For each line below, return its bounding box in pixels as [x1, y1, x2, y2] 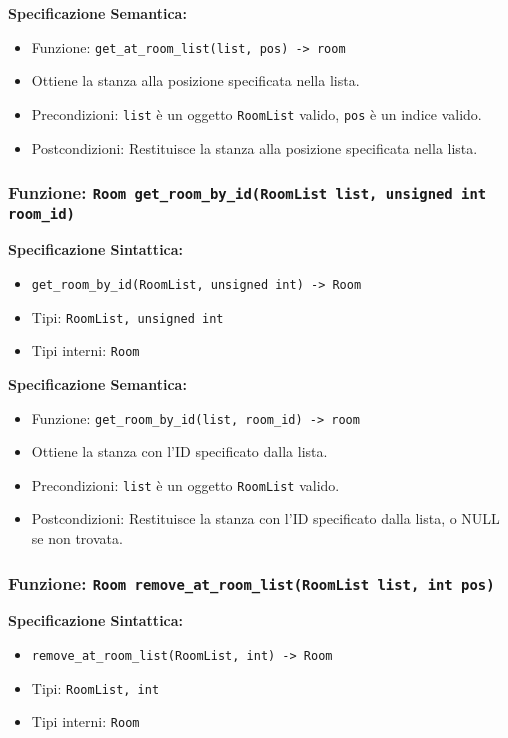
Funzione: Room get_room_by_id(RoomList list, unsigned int [8, 180, 487, 205]
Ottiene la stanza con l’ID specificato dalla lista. [31, 441, 328, 462]
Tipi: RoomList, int [31, 677, 160, 698]
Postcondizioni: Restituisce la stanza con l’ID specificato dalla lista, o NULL [31, 508, 500, 529]
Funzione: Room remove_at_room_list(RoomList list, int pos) [8, 570, 495, 595]
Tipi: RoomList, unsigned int [31, 306, 224, 327]
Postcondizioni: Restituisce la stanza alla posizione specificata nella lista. [31, 137, 478, 158]
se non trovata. [31, 528, 123, 549]
